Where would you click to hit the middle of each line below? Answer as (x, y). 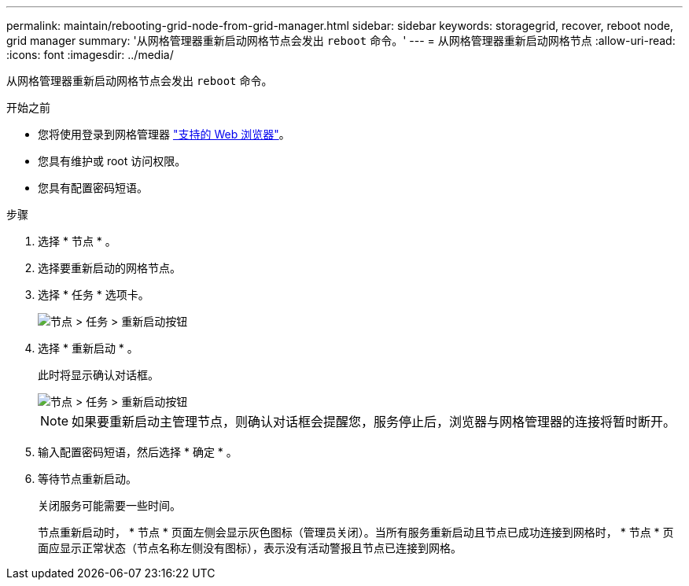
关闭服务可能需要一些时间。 (109, 505)
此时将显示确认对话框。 (98, 375)
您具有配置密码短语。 (93, 188)
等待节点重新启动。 (87, 479)
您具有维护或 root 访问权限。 (112, 161)
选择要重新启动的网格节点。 (109, 268)
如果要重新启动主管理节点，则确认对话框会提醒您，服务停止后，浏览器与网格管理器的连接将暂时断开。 (374, 422)
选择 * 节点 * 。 (77, 241)
